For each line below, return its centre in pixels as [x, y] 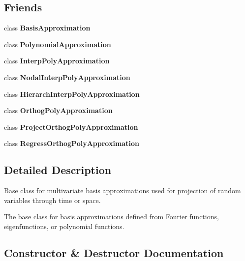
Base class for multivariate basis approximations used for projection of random [122, 190]
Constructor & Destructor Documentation [114, 252]
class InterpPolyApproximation [57, 61]
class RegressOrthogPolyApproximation [72, 143]
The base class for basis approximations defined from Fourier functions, [111, 217]
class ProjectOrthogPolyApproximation [71, 127]
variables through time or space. [52, 200]
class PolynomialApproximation [58, 44]
